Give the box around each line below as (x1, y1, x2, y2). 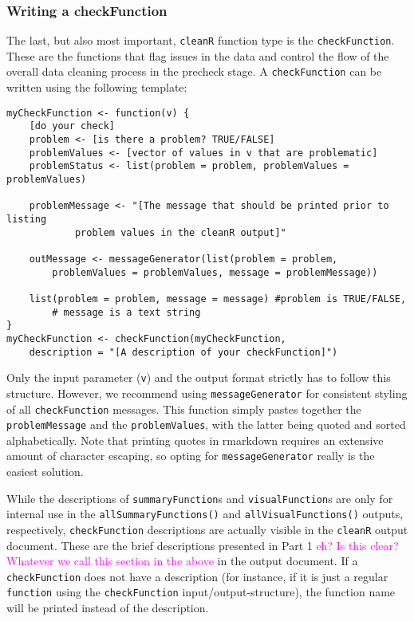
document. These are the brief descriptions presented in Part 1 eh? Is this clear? (6, 536, 399, 553)
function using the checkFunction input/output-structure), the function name (6, 584, 396, 600)
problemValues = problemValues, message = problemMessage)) (52, 266, 378, 278)
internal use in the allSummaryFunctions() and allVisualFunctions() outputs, (6, 505, 404, 522)
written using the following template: (6, 79, 187, 96)
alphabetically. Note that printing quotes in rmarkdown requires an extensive (6, 431, 384, 448)
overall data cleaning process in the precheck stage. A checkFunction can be (6, 63, 382, 80)
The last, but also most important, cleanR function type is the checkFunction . (6, 32, 395, 49)
